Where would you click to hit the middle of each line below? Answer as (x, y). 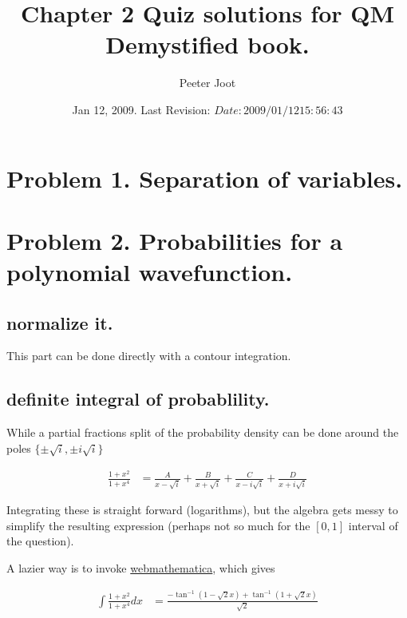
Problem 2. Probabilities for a (175, 240)
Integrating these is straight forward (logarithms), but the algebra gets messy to (202, 510)
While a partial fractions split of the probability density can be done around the (203, 432)
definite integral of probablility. (138, 399)
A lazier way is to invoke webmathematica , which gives (141, 567)
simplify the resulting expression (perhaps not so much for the (158, 525)
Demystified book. (207, 44)
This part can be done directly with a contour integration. (149, 356)
